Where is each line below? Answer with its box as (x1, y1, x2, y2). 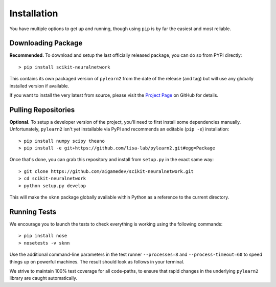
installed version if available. (9, 82, 70, 89)
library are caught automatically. (9, 275, 78, 281)
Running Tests (9, 207, 56, 216)
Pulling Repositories (9, 105, 75, 114)
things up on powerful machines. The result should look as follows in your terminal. (9, 258, 185, 264)
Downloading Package (9, 39, 83, 48)
